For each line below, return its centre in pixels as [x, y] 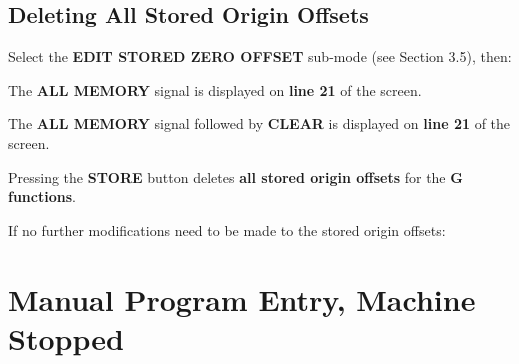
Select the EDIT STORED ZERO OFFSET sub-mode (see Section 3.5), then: [260, 56]
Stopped [66, 337]
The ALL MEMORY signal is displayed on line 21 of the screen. [215, 89]
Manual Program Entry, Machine [242, 298]
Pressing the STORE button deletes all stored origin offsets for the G [235, 176]
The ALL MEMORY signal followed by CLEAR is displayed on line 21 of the [259, 123]
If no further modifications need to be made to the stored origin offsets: [227, 229]
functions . [42, 196]
